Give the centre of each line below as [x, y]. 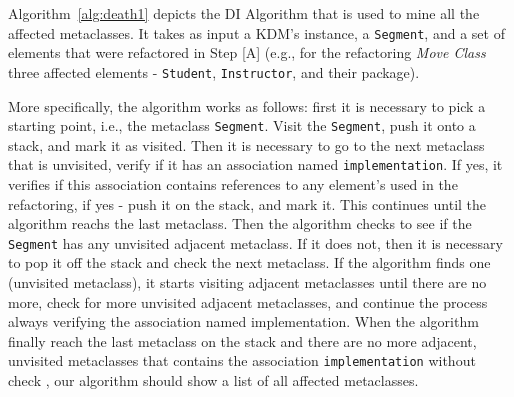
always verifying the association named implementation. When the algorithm [243, 321]
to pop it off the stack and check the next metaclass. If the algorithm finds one [249, 262]
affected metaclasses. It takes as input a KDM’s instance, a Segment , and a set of [256, 32]
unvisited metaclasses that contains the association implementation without [242, 360]
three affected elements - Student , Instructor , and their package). [214, 71]
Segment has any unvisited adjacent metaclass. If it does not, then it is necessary [255, 242]
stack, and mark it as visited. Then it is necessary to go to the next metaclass [246, 144]
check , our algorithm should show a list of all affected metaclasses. [213, 380]
